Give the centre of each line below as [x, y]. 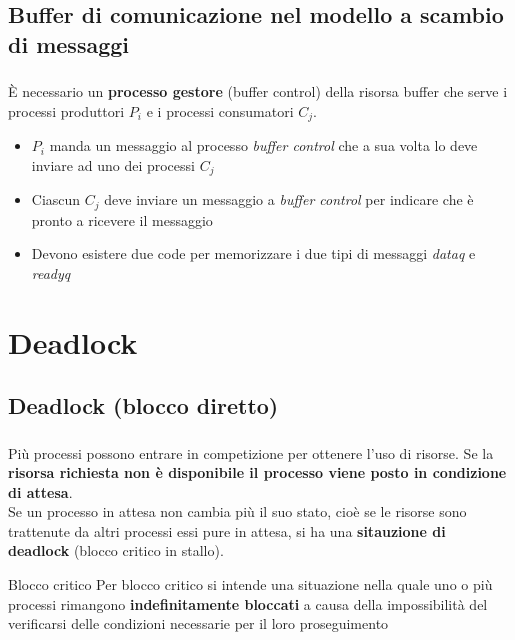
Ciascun [56, 199]
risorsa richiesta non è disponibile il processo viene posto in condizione [257, 472]
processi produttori [66, 110]
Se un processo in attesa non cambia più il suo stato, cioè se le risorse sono [237, 511]
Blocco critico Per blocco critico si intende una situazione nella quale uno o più [250, 584]
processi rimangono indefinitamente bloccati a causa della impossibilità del [248, 603]
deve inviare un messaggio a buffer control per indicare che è [289, 199]
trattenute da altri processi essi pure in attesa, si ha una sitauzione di [227, 530]
